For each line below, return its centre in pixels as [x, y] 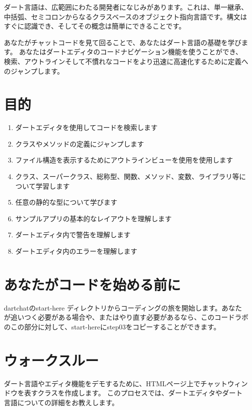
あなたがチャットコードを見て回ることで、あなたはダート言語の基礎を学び [123, 42]
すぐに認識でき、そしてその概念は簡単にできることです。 [95, 26]
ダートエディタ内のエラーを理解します [76, 251]
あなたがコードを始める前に [92, 284]
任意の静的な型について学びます [66, 202]
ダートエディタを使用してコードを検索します [86, 127]
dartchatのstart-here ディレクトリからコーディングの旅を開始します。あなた [123, 307]
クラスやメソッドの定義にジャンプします [80, 143]
